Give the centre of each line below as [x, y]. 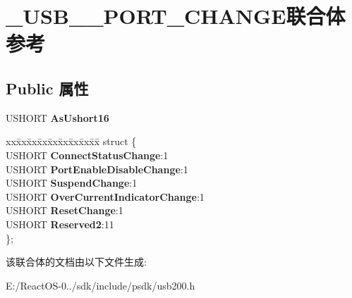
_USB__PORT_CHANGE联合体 [176, 16]
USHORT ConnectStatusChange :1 [87, 155]
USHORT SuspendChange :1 [72, 183]
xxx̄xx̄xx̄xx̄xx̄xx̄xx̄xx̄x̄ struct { [71, 141]
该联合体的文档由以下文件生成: [76, 262]
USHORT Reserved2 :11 [60, 224]
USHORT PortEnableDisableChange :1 [97, 169]
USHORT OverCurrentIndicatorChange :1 [105, 196]
